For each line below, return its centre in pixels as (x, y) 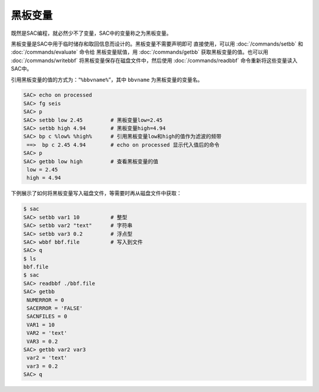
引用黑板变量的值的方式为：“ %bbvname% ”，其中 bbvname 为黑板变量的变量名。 (107, 79)
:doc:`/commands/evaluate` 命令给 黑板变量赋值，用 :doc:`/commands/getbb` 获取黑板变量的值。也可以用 (140, 52)
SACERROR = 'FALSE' (55, 308)
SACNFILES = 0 (47, 317)
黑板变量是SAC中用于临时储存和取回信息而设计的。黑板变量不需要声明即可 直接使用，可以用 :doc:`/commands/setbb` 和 (157, 44)
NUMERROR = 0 (45, 300)
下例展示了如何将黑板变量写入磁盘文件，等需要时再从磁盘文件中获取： (96, 193)
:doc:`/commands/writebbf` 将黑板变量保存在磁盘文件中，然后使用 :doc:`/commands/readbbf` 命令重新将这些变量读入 (154, 60)
